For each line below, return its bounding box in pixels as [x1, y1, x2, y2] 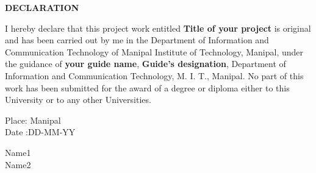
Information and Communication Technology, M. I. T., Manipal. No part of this [5, 69, 304, 82]
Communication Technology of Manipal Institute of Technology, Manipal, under [5, 45, 304, 58]
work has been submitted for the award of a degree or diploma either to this [5, 81, 290, 94]
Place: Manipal [5, 113, 61, 126]
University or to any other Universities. [5, 93, 151, 106]
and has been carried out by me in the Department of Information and [5, 34, 269, 46]
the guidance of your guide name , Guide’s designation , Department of [5, 57, 286, 70]
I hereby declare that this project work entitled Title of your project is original [5, 21, 311, 34]
